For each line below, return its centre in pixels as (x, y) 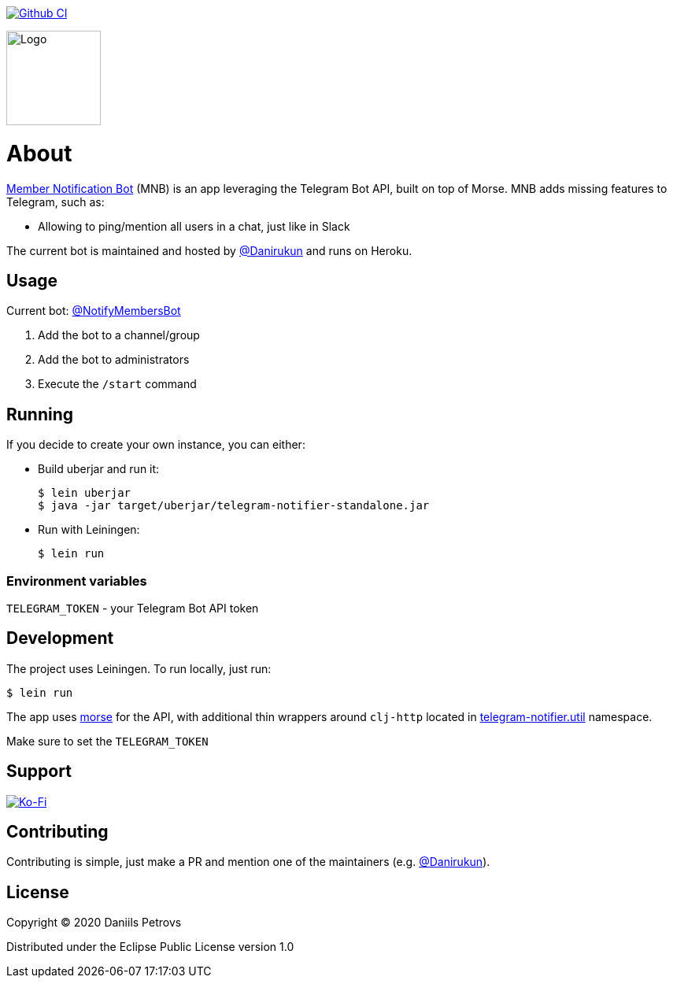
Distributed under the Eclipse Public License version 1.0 (150, 947)
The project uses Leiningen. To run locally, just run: (139, 668)
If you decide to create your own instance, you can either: (156, 445)
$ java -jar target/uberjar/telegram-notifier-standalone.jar (234, 506)
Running (40, 414)
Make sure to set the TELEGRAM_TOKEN (107, 741)
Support (39, 771)
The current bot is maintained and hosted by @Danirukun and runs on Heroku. (209, 250)
